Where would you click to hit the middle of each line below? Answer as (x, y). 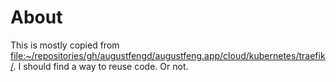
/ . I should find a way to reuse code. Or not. (99, 66)
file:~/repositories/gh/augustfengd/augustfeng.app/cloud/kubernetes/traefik (168, 55)
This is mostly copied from (65, 45)
